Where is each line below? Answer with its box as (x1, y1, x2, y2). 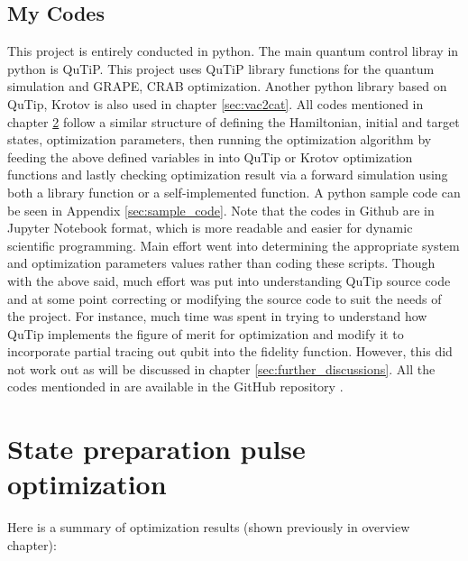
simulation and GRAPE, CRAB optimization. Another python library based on (7, 77, 447, 96)
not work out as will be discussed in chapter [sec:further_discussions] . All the (7, 359, 436, 378)
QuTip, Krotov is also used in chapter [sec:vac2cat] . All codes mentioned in (7, 94, 424, 113)
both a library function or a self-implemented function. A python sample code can (7, 182, 461, 201)
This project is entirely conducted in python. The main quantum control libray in (7, 41, 459, 60)
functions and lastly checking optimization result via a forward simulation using (7, 165, 448, 184)
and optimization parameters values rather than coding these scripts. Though (7, 253, 436, 272)
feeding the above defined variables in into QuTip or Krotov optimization (7, 147, 413, 166)
